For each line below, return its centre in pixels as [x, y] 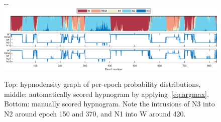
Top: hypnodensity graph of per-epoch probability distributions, [102, 84]
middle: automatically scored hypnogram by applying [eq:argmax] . [106, 94]
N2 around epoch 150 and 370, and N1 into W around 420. [95, 113]
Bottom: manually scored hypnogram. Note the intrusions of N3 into [109, 104]
